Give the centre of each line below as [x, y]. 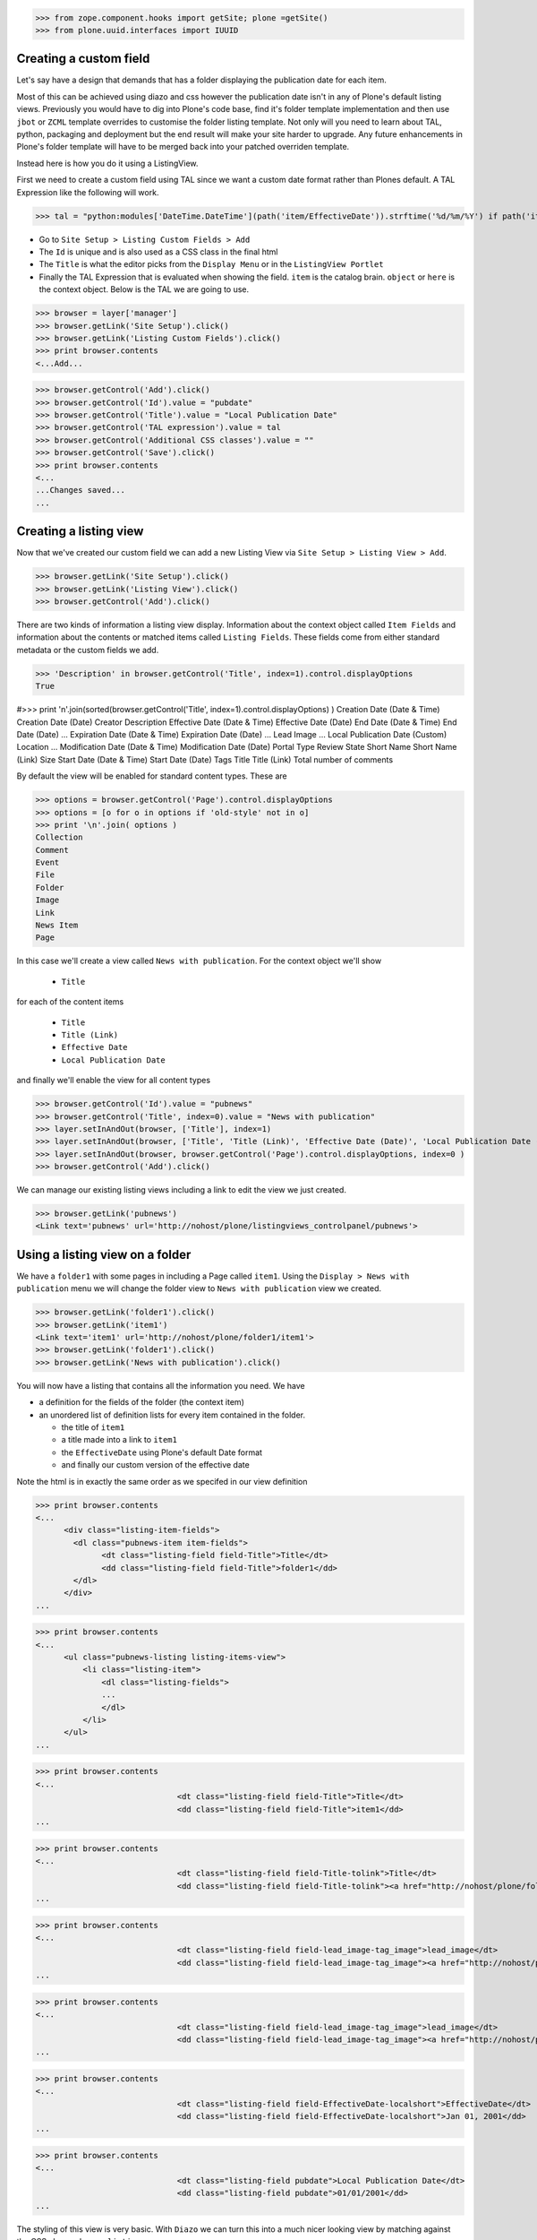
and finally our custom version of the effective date [155, 1465]
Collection [59, 837]
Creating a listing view [80, 532]
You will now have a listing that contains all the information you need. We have [161, 1385]
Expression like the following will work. [88, 192]
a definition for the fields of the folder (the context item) [142, 1402]
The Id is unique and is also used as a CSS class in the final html [158, 252]
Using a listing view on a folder [104, 1254]
